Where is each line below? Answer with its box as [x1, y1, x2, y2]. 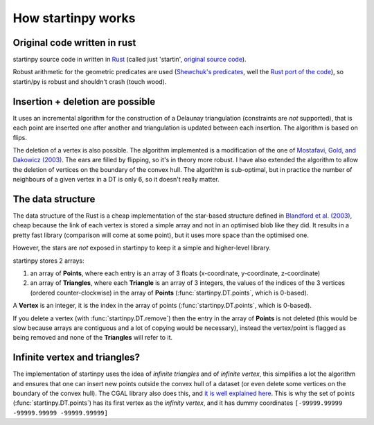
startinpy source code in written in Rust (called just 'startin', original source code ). [12, 55, 247, 64]
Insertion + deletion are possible [12, 96, 156, 107]
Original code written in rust [12, 37, 136, 49]
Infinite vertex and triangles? [12, 352, 141, 363]
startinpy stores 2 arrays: [12, 257, 84, 265]
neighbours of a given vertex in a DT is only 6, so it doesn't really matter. [12, 175, 220, 184]
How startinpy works [12, 10, 136, 26]
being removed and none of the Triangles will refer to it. [12, 333, 173, 342]
